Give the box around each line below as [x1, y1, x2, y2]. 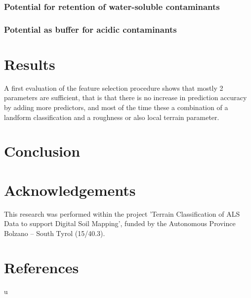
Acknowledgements [4, 179, 136, 200]
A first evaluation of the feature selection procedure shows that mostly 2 [4, 82, 223, 93]
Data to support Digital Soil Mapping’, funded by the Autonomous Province [4, 218, 236, 229]
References [4, 257, 79, 277]
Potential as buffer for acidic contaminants [4, 23, 177, 35]
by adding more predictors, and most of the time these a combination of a [4, 102, 228, 112]
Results [4, 54, 55, 74]
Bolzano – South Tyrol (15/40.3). [4, 228, 105, 238]
